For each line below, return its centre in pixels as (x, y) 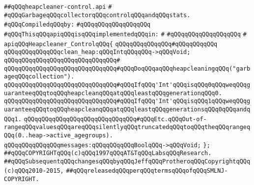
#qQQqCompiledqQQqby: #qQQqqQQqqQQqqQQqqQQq (77, 25)
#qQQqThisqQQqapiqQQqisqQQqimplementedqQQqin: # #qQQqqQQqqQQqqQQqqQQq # (125, 34)
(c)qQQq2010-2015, (34, 171)
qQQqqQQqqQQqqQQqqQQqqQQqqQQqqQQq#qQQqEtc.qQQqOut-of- (115, 119)
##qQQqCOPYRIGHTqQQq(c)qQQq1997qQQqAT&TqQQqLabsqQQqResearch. (108, 153)
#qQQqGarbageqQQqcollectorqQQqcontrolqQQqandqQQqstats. (97, 15)
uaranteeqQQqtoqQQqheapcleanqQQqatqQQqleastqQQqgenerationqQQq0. (113, 93)
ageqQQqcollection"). (39, 77)
